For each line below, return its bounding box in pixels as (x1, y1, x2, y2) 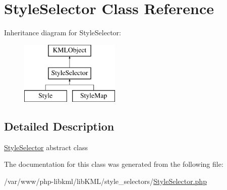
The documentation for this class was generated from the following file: (4, 159, 223, 169)
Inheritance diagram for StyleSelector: (4, 27, 121, 38)
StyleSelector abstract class (4, 142, 88, 152)
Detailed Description (4, 118, 115, 134)
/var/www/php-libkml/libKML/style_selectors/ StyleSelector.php (4, 176, 207, 186)
